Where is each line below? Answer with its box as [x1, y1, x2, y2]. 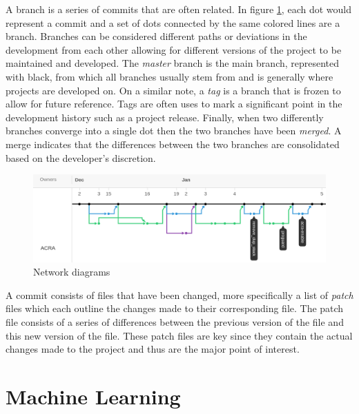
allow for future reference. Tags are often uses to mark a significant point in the [6, 96, 342, 111]
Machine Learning [6, 382, 181, 410]
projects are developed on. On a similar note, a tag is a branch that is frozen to [6, 83, 341, 97]
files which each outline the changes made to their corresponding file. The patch [6, 301, 344, 315]
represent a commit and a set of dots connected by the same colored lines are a [6, 15, 340, 30]
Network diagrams [33, 265, 110, 279]
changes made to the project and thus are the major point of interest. [6, 342, 300, 356]
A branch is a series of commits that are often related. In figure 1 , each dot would [6, 2, 351, 16]
